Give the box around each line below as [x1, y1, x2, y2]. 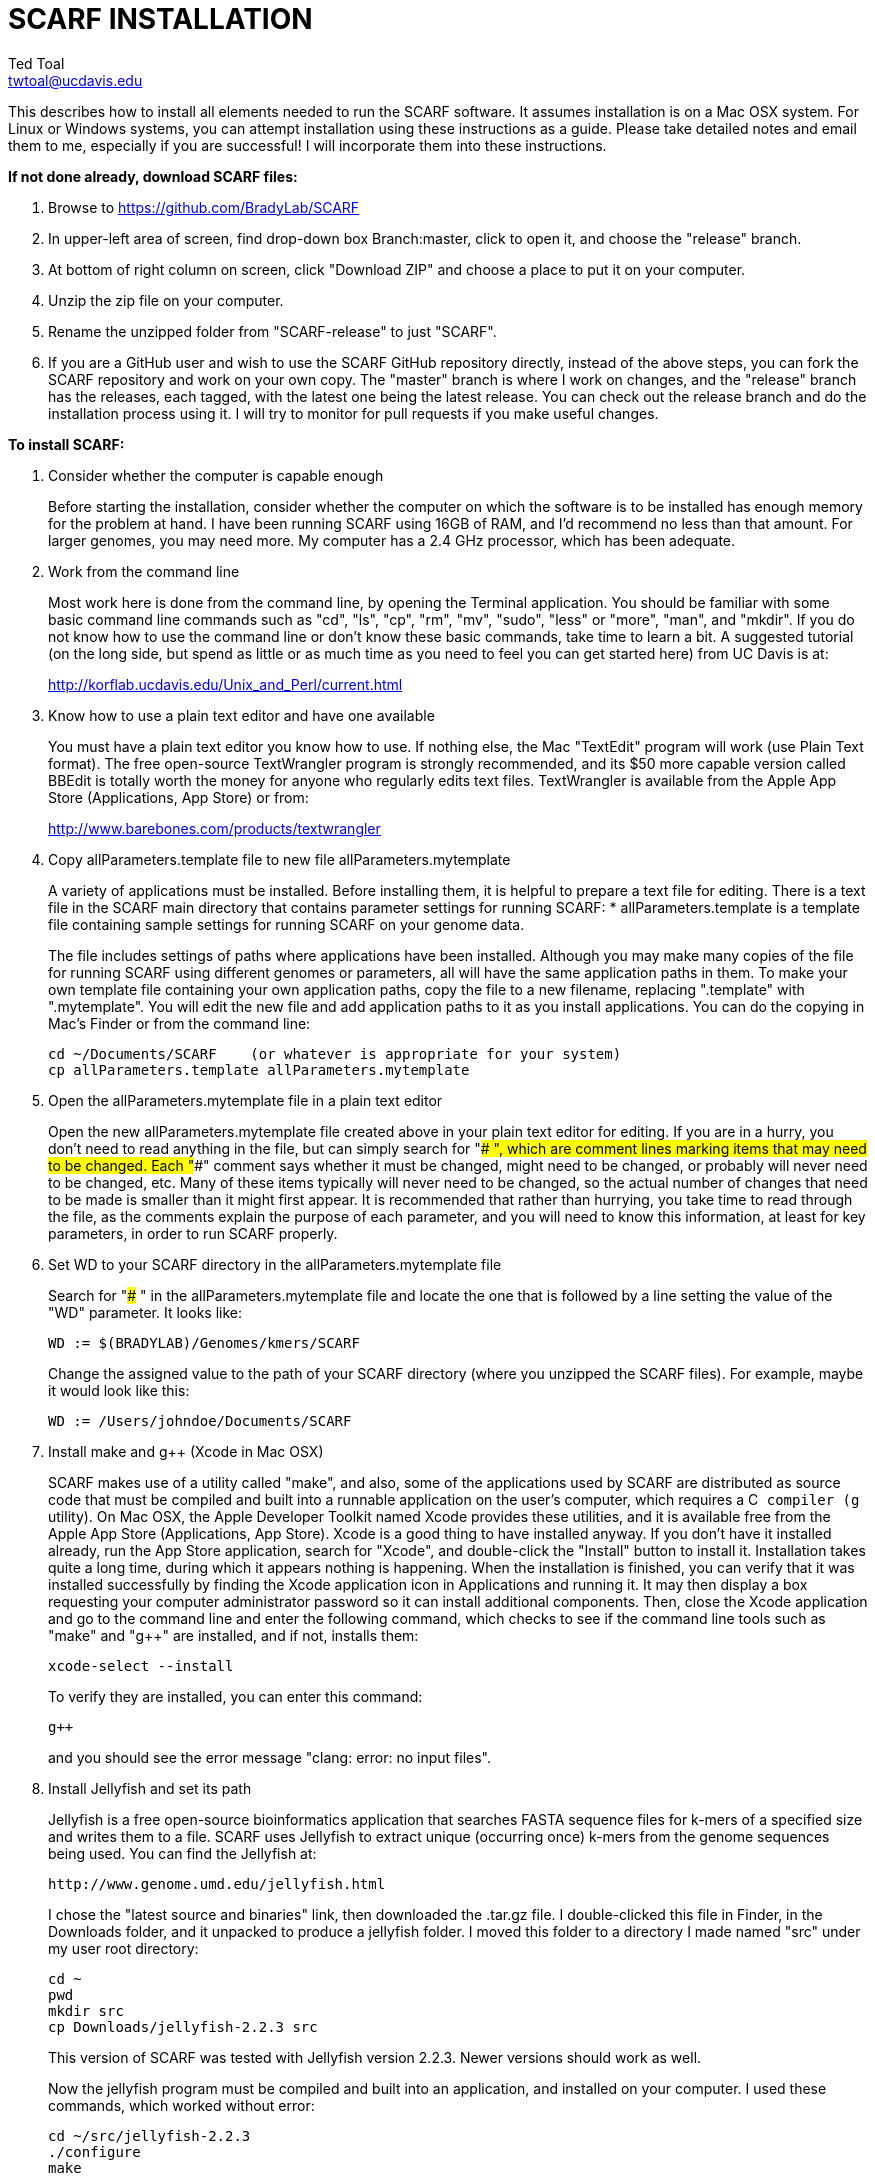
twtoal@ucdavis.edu [8, 71, 143, 89]
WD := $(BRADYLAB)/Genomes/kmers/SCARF [48, 1334, 360, 1351]
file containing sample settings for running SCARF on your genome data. [48, 915, 525, 933]
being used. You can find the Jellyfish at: [48, 1844, 317, 1862]
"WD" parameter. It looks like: [48, 1303, 242, 1321]
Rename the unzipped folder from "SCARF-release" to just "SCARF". [48, 322, 497, 340]
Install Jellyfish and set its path [48, 1779, 252, 1797]
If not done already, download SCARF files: [8, 167, 298, 185]
